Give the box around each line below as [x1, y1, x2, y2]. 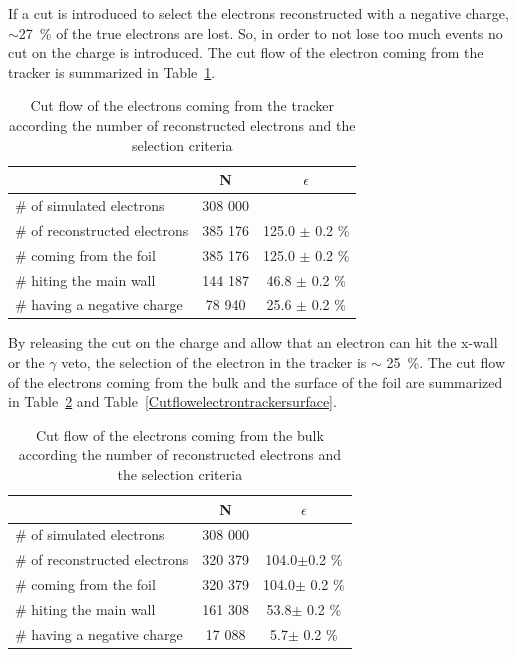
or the [8, 352, 45, 373]
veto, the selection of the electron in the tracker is [61, 352, 367, 373]
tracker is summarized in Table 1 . [8, 61, 216, 82]
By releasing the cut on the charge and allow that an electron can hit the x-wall [8, 332, 498, 353]
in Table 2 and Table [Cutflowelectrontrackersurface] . [8, 391, 337, 412]
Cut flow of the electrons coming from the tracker [30, 95, 334, 116]
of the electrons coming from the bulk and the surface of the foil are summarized [8, 371, 503, 392]
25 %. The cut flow [386, 352, 506, 373]
